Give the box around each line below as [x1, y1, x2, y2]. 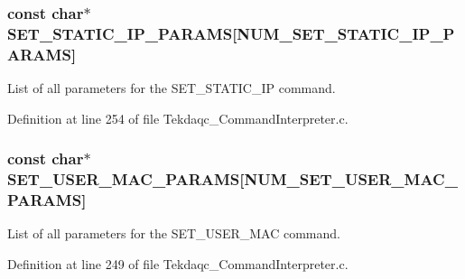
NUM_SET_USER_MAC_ [244, 168, 458, 191]
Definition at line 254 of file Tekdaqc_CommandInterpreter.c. [7, 108, 349, 127]
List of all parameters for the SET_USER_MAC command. [7, 224, 340, 243]
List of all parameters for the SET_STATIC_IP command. [7, 79, 336, 98]
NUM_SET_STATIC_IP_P [237, 22, 455, 44]
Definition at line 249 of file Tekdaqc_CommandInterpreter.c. [7, 254, 349, 273]
